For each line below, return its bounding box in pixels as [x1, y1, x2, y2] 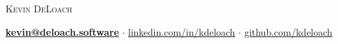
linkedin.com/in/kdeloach [128, 24, 235, 38]
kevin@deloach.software [6, 24, 119, 38]
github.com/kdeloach [244, 24, 332, 38]
